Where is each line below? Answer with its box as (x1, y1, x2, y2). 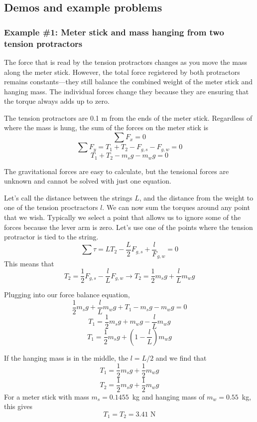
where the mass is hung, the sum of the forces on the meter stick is (4, 122, 209, 133)
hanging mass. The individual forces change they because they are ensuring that (4, 86, 249, 96)
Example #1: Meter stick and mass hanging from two (4, 25, 224, 38)
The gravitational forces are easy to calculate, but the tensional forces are (4, 166, 229, 176)
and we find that (155, 352, 207, 363)
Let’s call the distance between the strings (4, 192, 132, 203)
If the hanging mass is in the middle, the (4, 352, 128, 363)
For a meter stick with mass (4, 391, 89, 402)
